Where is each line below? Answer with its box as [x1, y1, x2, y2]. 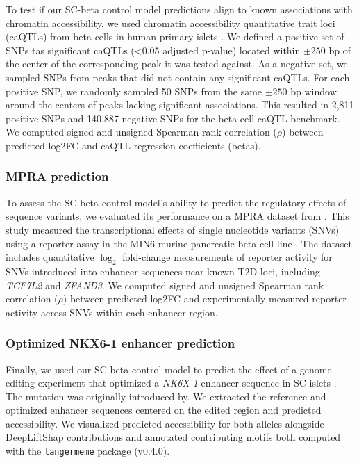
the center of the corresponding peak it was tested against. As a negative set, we [6, 56, 348, 71]
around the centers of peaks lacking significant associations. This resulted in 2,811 [6, 97, 354, 112]
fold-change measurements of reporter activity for [122, 250, 333, 264]
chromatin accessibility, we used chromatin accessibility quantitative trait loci [6, 15, 335, 30]
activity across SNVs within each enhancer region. [6, 304, 218, 319]
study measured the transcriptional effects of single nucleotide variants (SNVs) [6, 222, 340, 236]
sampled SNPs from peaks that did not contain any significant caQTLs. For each [6, 70, 350, 84]
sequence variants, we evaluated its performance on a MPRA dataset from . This [6, 209, 349, 223]
